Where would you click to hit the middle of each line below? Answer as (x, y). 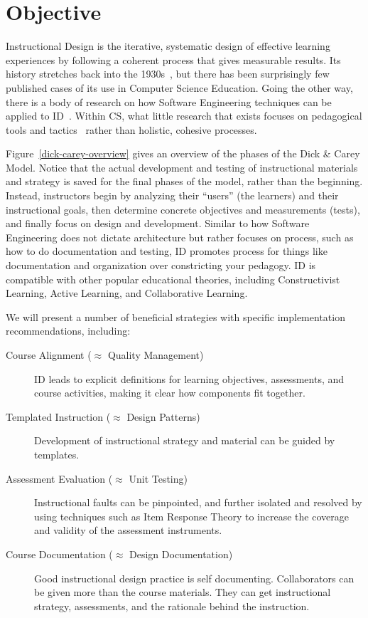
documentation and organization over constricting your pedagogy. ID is (161, 265)
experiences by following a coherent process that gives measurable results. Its (173, 59)
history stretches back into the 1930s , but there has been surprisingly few (168, 74)
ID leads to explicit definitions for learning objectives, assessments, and (189, 378)
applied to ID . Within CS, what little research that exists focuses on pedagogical (184, 116)
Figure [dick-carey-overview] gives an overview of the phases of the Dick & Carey (183, 153)
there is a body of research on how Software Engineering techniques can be (169, 101)
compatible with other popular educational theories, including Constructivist (173, 279)
